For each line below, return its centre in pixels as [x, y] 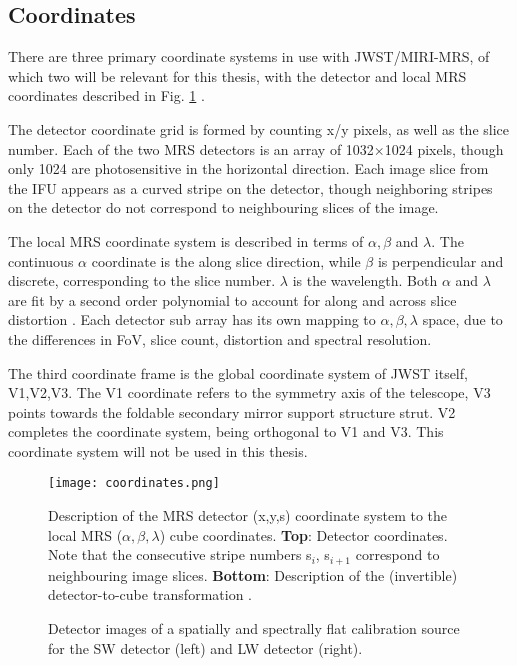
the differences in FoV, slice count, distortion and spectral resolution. [220, 338]
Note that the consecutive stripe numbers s [180, 554]
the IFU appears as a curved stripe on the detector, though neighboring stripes [250, 187]
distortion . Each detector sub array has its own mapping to [192, 319]
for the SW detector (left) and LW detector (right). [205, 647]
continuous [41, 260]
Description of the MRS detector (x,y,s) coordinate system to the [248, 515]
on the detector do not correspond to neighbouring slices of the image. [223, 207]
